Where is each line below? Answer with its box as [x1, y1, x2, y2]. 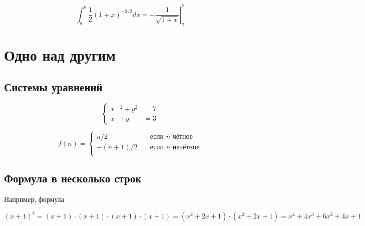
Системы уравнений [4, 79, 103, 95]
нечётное [172, 144, 200, 151]
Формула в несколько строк [4, 170, 142, 185]
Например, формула [4, 193, 65, 204]
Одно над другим [4, 45, 116, 65]
